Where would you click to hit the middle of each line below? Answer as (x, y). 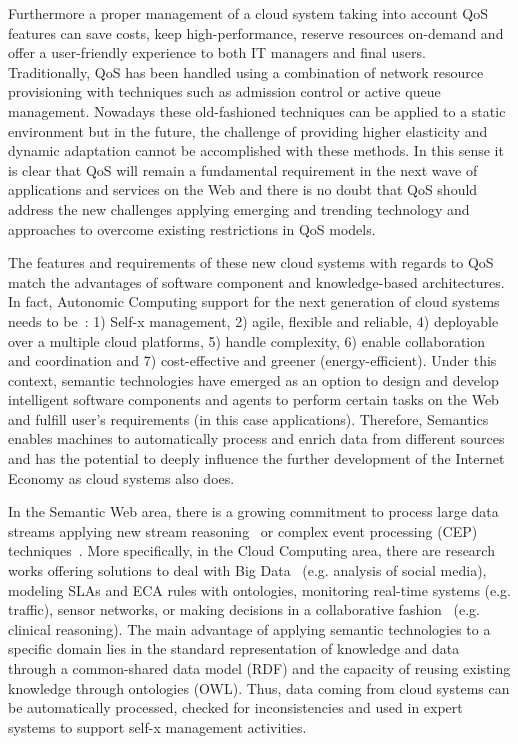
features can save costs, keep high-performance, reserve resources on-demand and (256, 32)
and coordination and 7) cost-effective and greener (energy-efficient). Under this (252, 360)
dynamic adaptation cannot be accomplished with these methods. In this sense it (256, 150)
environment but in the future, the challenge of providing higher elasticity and (248, 130)
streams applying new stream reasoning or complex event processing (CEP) (243, 530)
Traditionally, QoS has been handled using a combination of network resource (246, 71)
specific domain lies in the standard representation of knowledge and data (234, 648)
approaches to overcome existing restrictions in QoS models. (192, 228)
